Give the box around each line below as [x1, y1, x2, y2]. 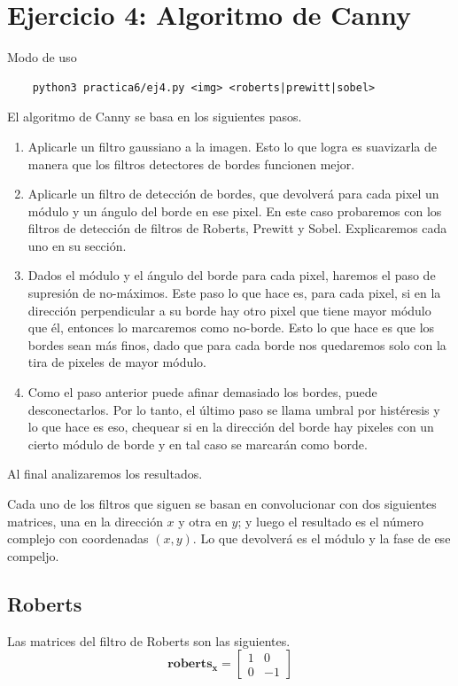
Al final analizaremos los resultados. [7, 464, 203, 483]
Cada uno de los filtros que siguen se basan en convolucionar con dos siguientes [7, 495, 437, 512]
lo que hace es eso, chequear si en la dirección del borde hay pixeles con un [27, 417, 434, 436]
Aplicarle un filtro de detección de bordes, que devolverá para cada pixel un [27, 184, 439, 203]
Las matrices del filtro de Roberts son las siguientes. [7, 631, 291, 650]
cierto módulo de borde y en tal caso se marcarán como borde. [27, 434, 368, 453]
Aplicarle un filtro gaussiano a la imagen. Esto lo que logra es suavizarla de [27, 136, 437, 155]
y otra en [178, 511, 228, 530]
